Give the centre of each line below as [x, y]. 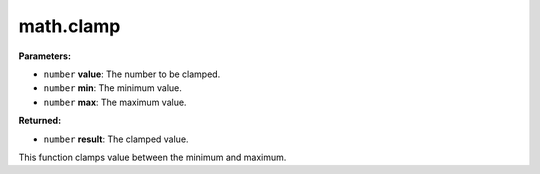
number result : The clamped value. [116, 139]
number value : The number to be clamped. [132, 74]
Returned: [40, 121]
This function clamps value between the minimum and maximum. [152, 157]
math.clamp [69, 26]
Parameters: [45, 56]
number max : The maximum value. [115, 102]
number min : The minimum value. [112, 88]
